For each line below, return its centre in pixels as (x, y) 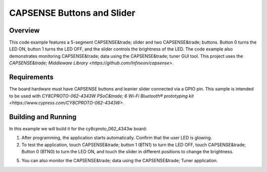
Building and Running (43, 117)
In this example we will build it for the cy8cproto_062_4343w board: (78, 129)
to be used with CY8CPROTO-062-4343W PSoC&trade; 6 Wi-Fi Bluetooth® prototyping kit (101, 96)
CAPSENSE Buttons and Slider (72, 13)
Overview (24, 30)
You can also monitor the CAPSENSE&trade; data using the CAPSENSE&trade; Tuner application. (120, 161)
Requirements (31, 77)
